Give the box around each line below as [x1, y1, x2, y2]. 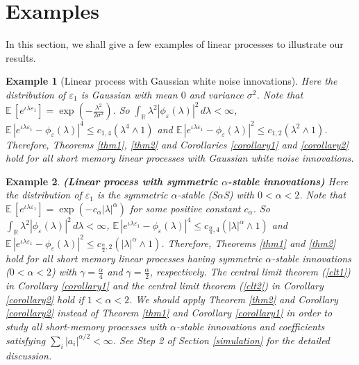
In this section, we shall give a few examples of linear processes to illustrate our [6, 37, 344, 51]
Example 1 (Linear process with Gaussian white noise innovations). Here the [6, 74, 337, 88]
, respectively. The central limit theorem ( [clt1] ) [149, 264, 351, 279]
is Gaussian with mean [81, 87, 178, 101]
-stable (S [177, 187, 217, 202]
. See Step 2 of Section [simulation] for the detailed [112, 332, 331, 347]
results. [6, 50, 36, 65]
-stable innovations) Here [228, 173, 349, 188]
